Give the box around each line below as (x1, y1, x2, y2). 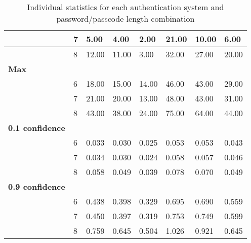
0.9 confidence (8, 181, 65, 192)
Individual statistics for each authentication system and (27, 1, 224, 13)
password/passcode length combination (56, 13, 195, 24)
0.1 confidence (8, 122, 65, 133)
